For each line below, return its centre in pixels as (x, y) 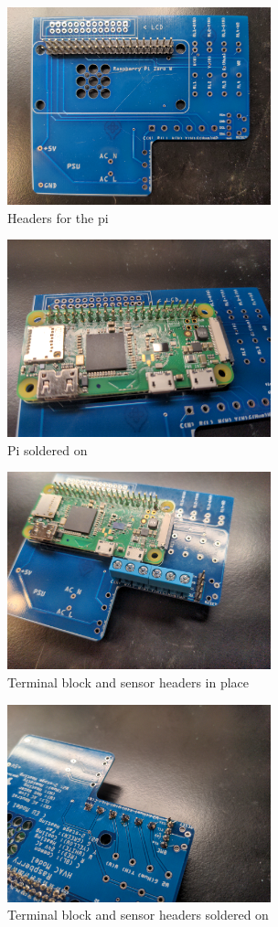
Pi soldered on (48, 449)
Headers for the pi (58, 217)
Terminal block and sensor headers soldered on (138, 915)
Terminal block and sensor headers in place (128, 682)
